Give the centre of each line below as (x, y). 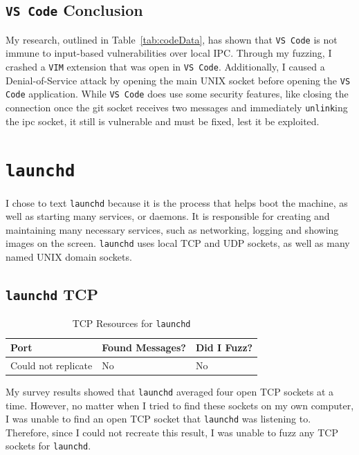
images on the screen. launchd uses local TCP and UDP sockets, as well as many (178, 243)
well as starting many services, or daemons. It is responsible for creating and (168, 216)
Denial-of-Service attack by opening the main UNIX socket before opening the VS (178, 80)
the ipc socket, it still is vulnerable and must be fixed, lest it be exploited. (163, 121)
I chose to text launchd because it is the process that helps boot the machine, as (177, 202)
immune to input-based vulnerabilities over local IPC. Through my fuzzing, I (169, 53)
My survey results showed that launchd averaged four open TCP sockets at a (170, 391)
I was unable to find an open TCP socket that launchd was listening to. (158, 419)
